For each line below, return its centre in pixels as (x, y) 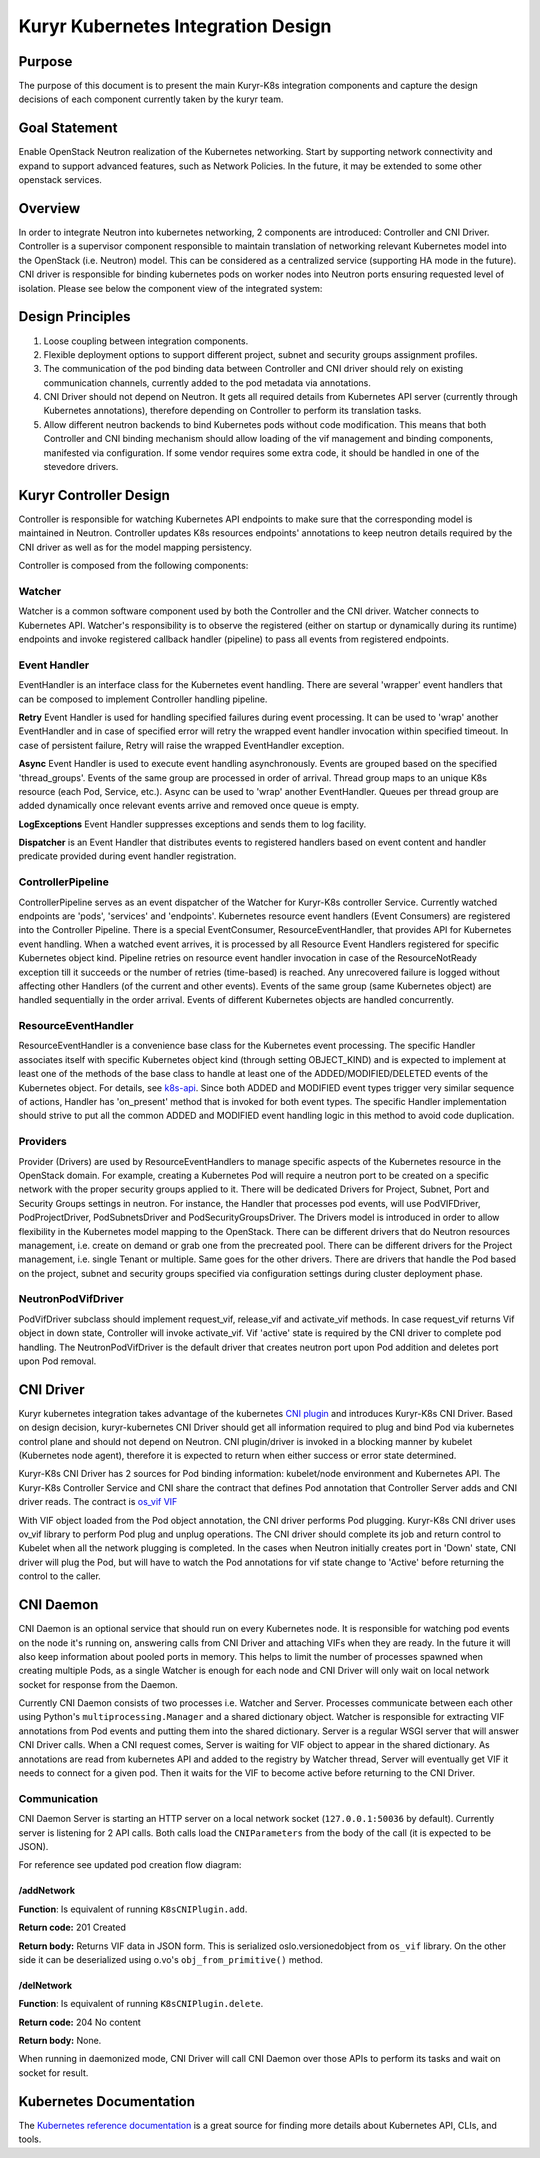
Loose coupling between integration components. (146, 341)
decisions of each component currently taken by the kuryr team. (151, 99)
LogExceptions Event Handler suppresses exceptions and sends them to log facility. (192, 824)
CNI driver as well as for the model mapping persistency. (135, 547)
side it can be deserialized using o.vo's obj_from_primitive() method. (171, 1959)
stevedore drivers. (81, 467)
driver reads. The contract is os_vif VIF (98, 1502)
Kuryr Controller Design (94, 495)
